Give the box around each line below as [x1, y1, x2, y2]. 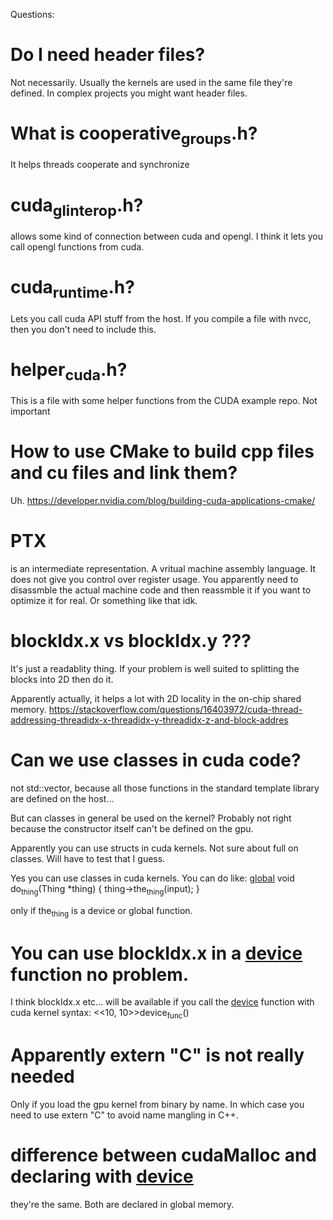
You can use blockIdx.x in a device [10, 942, 303, 964]
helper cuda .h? [10, 358, 128, 384]
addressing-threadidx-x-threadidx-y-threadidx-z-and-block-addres [10, 714, 289, 726]
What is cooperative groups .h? [10, 122, 258, 148]
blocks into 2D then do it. [10, 673, 114, 685]
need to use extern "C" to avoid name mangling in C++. [10, 1109, 239, 1121]
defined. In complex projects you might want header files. [10, 87, 248, 99]
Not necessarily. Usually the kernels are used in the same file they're [10, 76, 293, 88]
